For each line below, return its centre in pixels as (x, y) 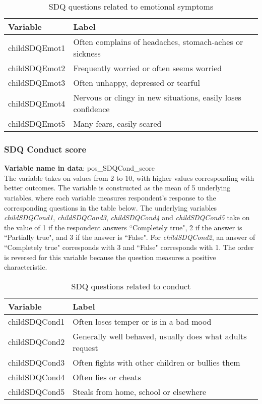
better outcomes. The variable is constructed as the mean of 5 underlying (117, 188)
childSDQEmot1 (37, 47)
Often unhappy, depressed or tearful (137, 83)
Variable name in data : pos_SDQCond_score (80, 168)
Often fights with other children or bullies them (156, 362)
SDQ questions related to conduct (131, 286)
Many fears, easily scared (117, 123)
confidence (91, 109)
